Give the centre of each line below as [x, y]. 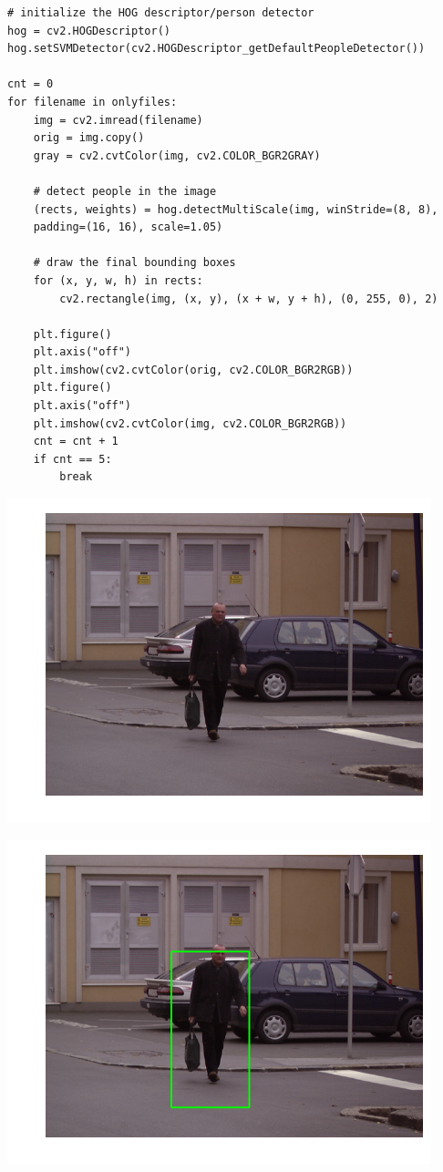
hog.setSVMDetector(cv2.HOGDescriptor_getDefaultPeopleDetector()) [216, 49]
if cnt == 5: [72, 459]
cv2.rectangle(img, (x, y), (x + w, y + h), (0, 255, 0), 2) [249, 298]
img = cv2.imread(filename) [118, 120]
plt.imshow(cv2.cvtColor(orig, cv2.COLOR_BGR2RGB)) [193, 370]
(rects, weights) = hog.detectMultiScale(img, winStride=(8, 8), [236, 209]
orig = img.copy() [89, 138]
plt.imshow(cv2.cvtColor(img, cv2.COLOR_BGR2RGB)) [190, 423]
